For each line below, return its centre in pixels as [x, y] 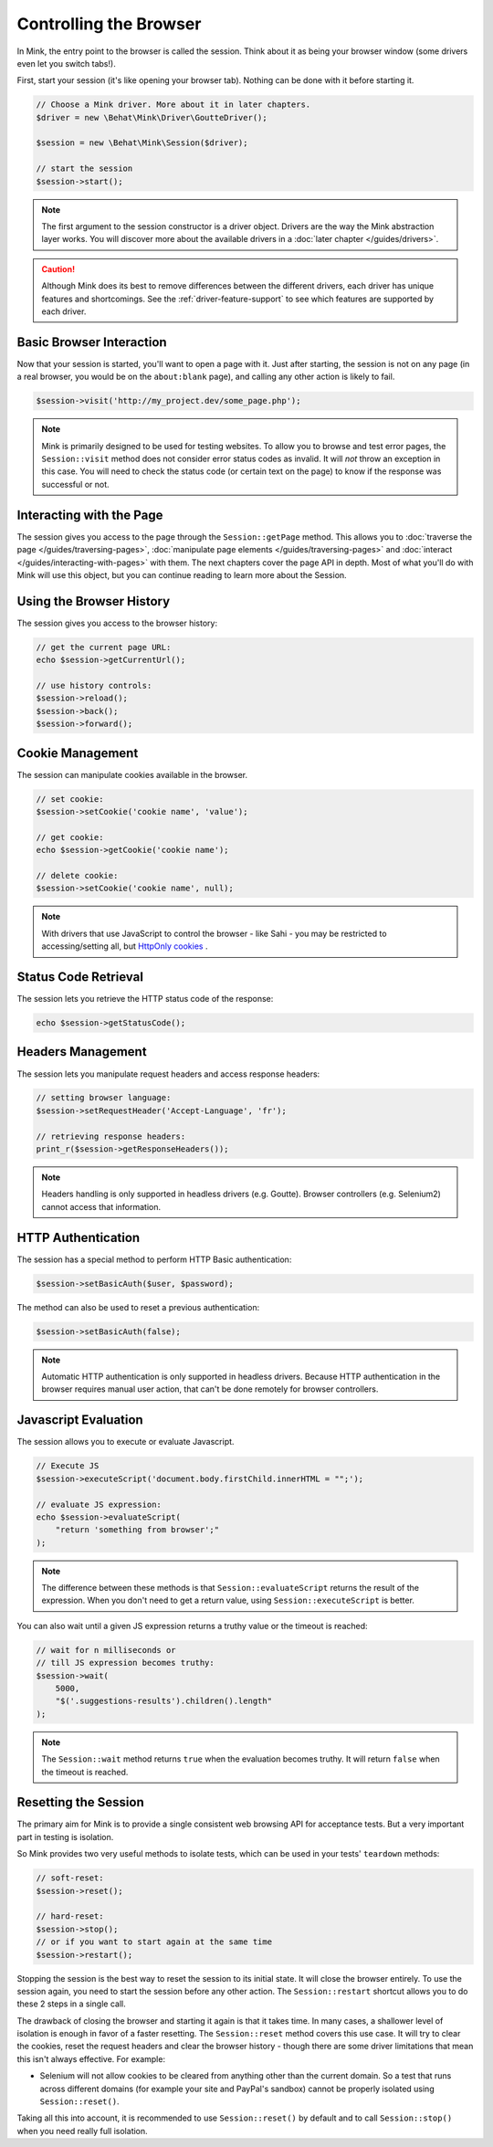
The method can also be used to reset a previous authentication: [138, 1307]
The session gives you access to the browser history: [117, 623]
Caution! [58, 268]
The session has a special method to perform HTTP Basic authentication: [154, 1259]
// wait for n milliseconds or [106, 1650]
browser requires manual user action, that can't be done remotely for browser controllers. [210, 1389]
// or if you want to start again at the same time [154, 1942]
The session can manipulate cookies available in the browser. [132, 774]
